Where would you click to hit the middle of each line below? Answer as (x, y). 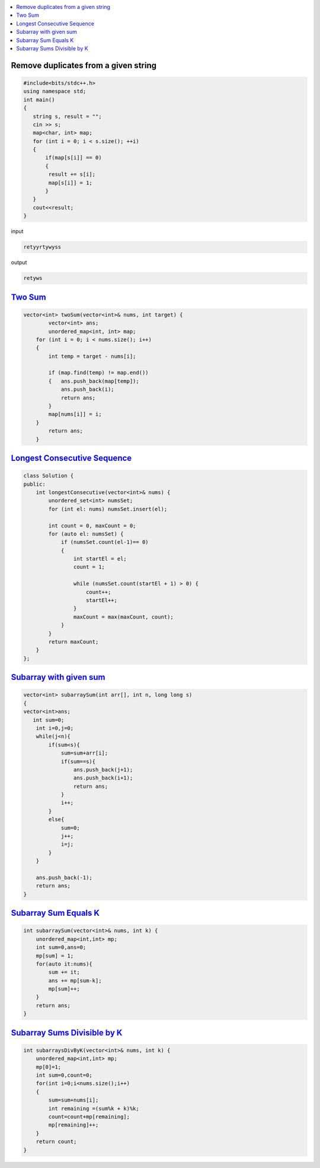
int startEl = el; (100, 559)
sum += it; (64, 972)
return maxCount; (73, 642)
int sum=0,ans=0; (61, 947)
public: (34, 484)
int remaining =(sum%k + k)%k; (94, 1108)
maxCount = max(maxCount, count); (124, 617)
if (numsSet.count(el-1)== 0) (105, 542)
